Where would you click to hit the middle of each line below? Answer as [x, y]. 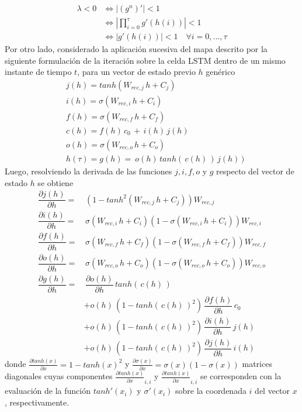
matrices [257, 364]
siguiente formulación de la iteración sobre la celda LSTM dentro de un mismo [145, 60]
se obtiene [55, 182]
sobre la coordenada [211, 391]
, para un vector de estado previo [136, 72]
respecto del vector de [255, 171]
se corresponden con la [241, 376]
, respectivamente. [37, 402]
